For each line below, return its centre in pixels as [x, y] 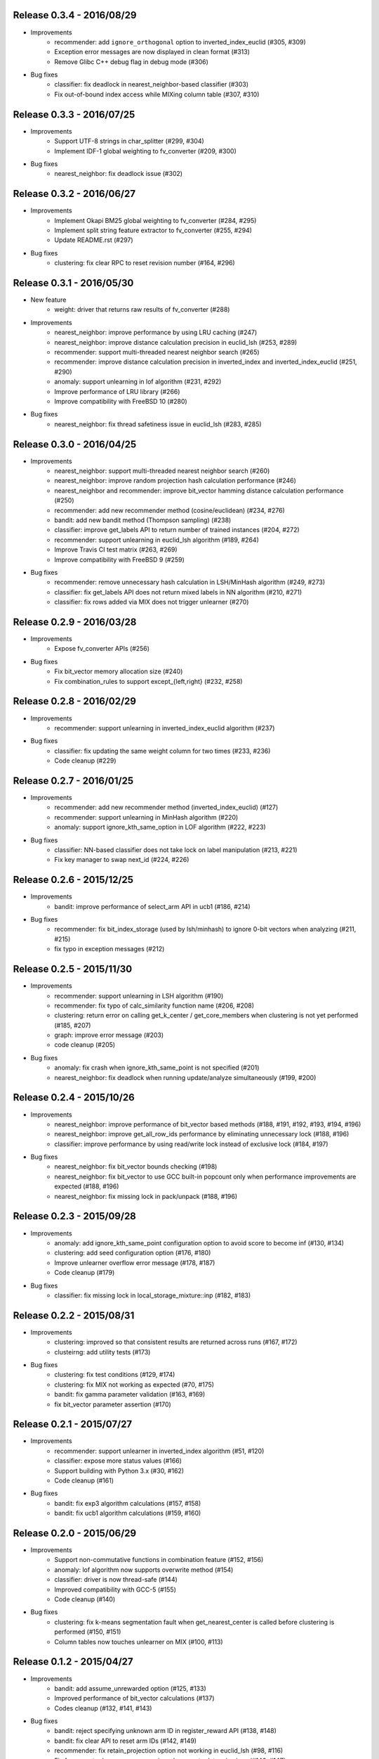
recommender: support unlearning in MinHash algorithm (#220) [146, 817]
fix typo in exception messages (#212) [109, 949]
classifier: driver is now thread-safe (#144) [116, 1580]
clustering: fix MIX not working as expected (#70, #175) [134, 1384]
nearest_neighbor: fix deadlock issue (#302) [118, 174]
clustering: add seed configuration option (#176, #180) [133, 1253]
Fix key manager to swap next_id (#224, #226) [122, 860]
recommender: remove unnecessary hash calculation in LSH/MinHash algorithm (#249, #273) [190, 582]
